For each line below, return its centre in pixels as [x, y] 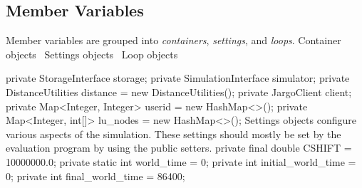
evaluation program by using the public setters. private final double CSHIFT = [179, 148]
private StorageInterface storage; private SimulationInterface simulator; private [178, 78]
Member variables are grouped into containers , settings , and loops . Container [174, 40]
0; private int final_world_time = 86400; [95, 176]
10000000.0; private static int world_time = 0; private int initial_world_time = [181, 161]
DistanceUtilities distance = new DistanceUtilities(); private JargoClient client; [179, 92]
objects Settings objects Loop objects [92, 54]
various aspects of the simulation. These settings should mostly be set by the [174, 134]
